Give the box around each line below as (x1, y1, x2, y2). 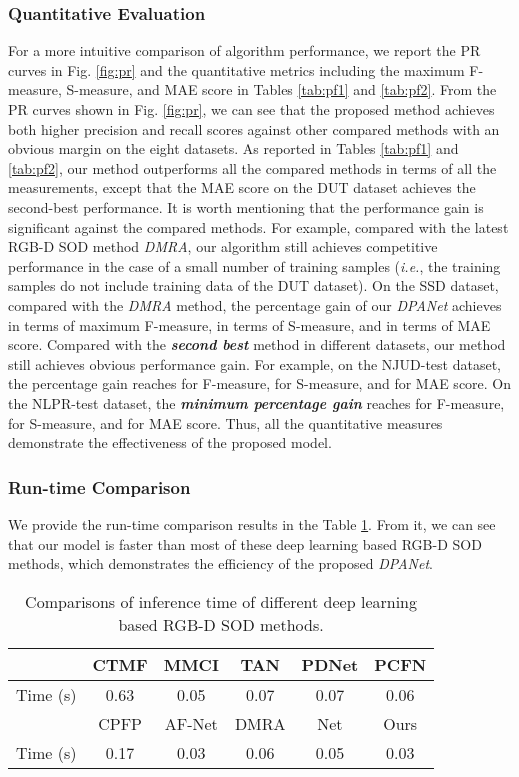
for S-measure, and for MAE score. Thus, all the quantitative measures (8, 412, 443, 433)
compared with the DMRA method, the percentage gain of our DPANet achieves (8, 294, 502, 315)
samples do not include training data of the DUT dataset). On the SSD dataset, (8, 275, 499, 296)
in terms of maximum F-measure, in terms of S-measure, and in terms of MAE (8, 314, 491, 335)
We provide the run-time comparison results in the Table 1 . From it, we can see (8, 513, 496, 534)
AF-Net (164, 711, 218, 735)
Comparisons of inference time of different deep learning (25, 589, 418, 613)
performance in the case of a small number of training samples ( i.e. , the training (8, 255, 501, 276)
